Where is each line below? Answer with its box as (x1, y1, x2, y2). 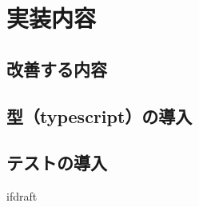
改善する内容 (6, 56, 107, 81)
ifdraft (6, 188, 38, 205)
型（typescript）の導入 (6, 103, 193, 128)
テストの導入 (6, 150, 107, 175)
